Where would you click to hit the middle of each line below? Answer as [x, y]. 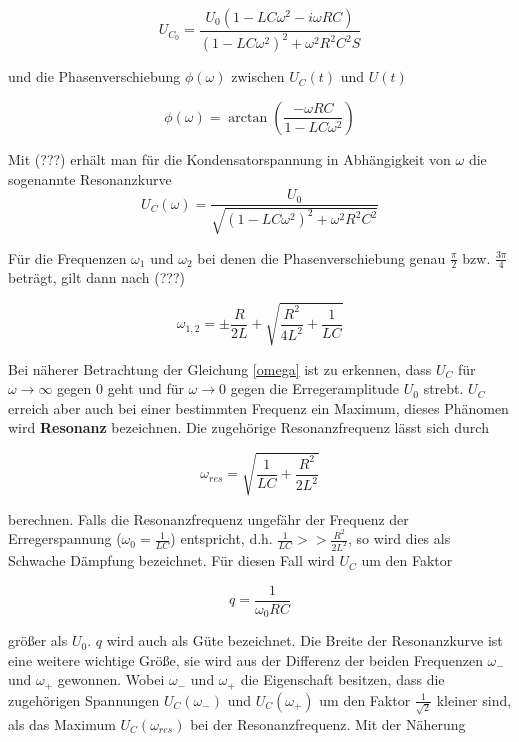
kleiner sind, [474, 699]
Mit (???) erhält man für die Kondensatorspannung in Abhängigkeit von [229, 158]
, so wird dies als [399, 538]
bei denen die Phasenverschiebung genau [321, 257]
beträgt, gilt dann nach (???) [97, 277]
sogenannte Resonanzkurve [90, 178]
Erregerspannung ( [65, 538]
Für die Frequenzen [67, 257]
